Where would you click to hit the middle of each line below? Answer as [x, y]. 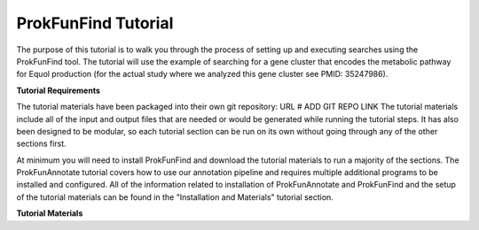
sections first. [41, 144]
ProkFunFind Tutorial [95, 23]
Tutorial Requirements [59, 90]
